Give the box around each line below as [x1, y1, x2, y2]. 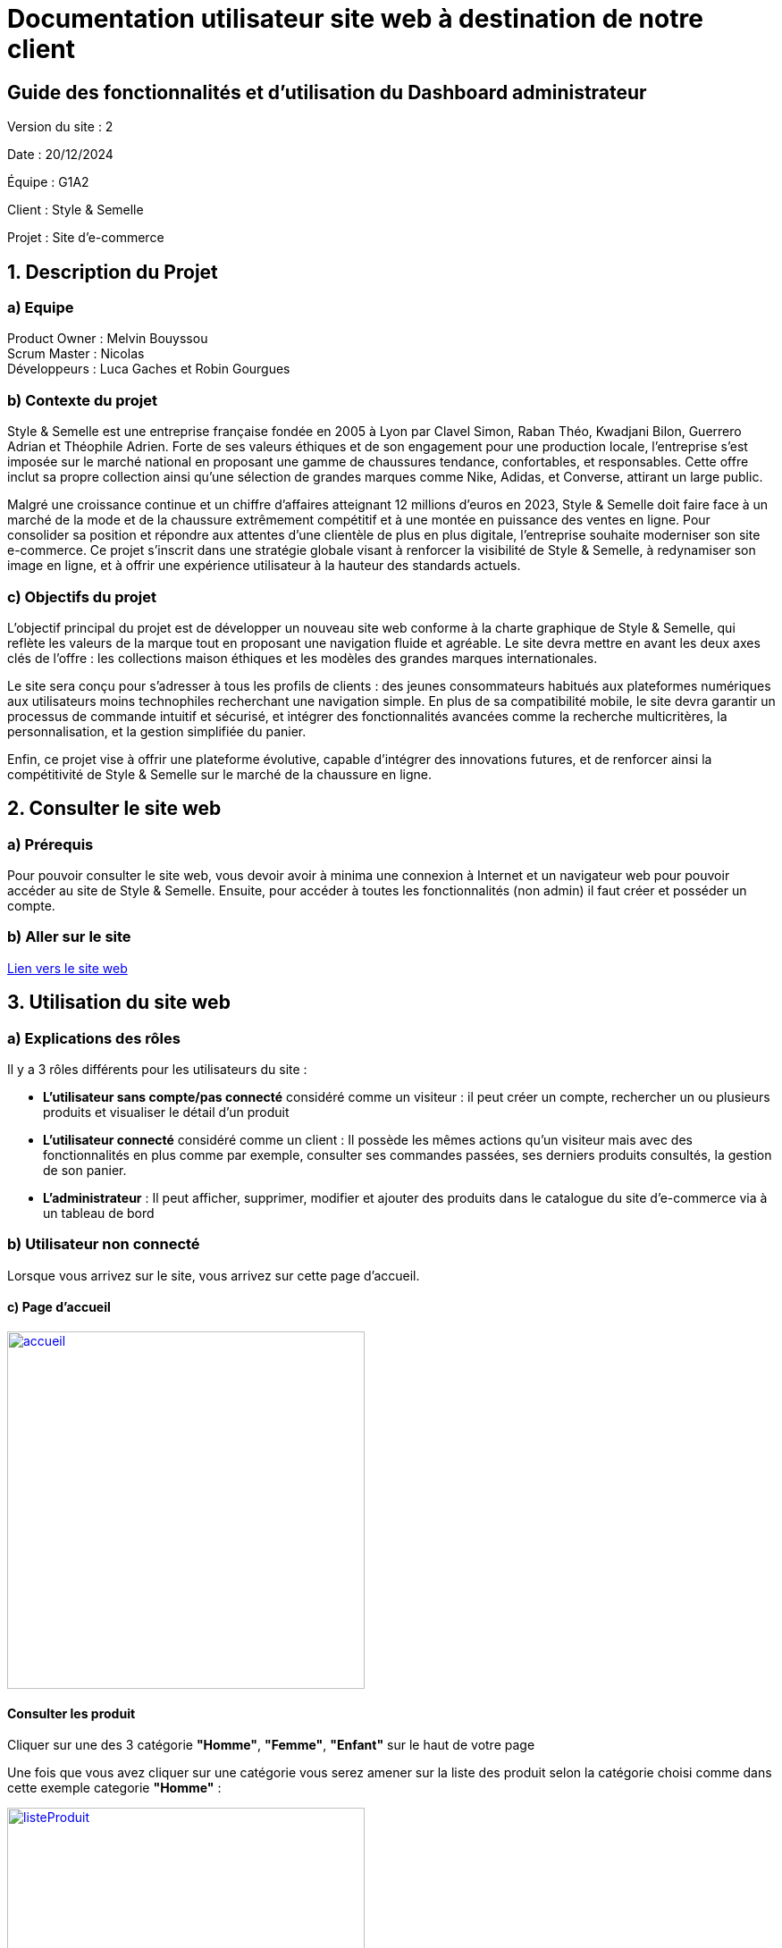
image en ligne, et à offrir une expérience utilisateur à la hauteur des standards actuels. [7, 558, 521, 574]
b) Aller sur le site [7, 928, 131, 946]
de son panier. [43, 1163, 127, 1179]
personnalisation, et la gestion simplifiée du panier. [7, 723, 307, 739]
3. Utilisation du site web [7, 991, 231, 1014]
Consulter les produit [7, 1705, 136, 1721]
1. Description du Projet [7, 260, 218, 283]
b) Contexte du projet [7, 390, 158, 409]
